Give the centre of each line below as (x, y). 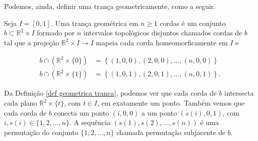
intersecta (239, 93)
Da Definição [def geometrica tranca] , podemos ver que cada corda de (110, 93)
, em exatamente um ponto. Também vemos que (171, 103)
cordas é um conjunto (193, 23)
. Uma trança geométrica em (94, 23)
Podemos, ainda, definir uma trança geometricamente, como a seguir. (110, 6)
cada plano (21, 103)
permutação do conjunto (41, 132)
